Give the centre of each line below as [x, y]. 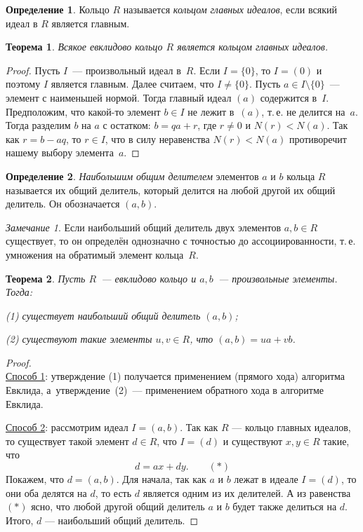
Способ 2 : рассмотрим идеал [67, 427]
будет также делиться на [285, 506]
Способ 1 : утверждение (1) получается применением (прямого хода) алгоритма [175, 376]
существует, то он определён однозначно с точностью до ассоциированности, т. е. [181, 241]
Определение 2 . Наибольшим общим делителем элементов [132, 176]
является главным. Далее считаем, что [132, 84]
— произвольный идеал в [127, 70]
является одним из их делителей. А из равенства [247, 492]
